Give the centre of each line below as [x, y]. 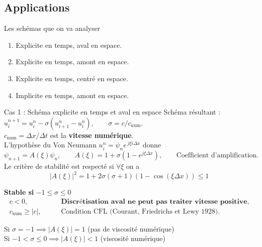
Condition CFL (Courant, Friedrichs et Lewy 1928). [140, 211]
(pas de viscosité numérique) [131, 228]
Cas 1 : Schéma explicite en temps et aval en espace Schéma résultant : [112, 112]
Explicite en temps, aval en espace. [69, 45]
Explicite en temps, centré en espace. [72, 78]
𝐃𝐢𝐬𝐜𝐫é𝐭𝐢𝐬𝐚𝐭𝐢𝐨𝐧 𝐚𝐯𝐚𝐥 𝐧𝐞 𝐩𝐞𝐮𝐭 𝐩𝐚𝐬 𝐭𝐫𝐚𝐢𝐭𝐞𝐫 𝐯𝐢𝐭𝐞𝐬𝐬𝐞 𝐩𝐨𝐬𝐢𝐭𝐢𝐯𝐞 [154, 201]
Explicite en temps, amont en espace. [72, 62]
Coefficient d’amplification [217, 156]
